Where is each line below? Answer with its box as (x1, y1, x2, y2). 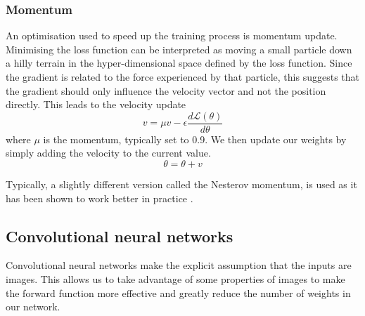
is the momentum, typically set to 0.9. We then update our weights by (43, 131, 347, 146)
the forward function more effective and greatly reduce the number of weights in (6, 285, 351, 300)
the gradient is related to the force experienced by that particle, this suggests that (6, 70, 360, 84)
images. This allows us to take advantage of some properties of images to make (6, 272, 345, 287)
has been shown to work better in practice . (6, 190, 193, 205)
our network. (6, 299, 60, 314)
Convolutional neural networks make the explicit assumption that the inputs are (6, 258, 352, 272)
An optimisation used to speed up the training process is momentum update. (6, 28, 338, 43)
